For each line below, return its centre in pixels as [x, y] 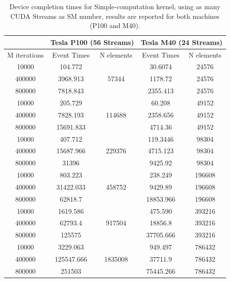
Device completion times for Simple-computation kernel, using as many [115, 6]
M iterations [26, 54]
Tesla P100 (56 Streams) [92, 42]
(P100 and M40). [115, 25]
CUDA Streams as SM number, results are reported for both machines [115, 16]
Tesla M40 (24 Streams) [182, 42]
